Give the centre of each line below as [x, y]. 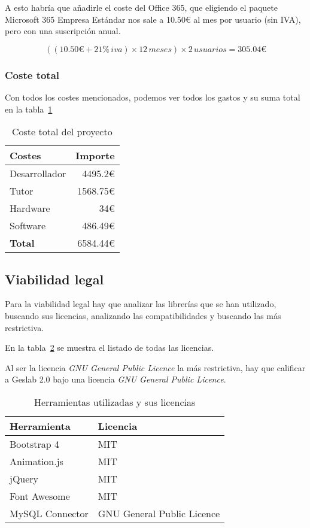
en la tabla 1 [29, 109]
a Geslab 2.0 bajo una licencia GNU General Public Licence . [116, 379]
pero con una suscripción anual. [63, 31]
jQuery [24, 478]
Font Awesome [40, 496]
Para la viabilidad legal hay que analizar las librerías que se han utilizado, [141, 304]
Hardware [30, 208]
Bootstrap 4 [35, 444]
